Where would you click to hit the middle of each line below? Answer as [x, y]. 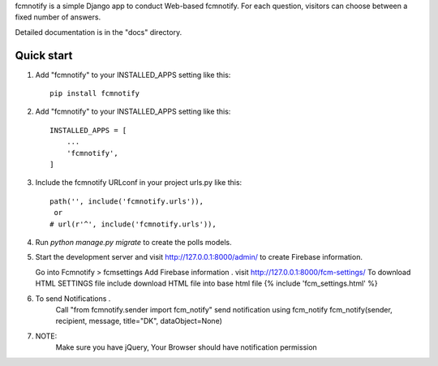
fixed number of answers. [58, 17]
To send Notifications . [73, 298]
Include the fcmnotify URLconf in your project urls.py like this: [139, 183]
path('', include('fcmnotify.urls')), [127, 201]
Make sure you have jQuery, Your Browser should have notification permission [187, 347]
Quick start [44, 56]
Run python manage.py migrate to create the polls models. [133, 242]
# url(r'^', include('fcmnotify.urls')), [133, 224]
